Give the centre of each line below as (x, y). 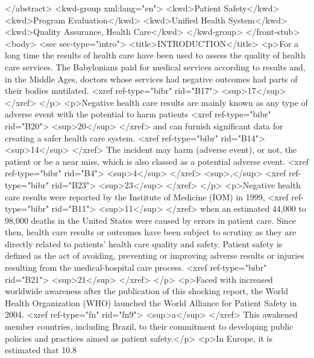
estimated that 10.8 (41, 350)
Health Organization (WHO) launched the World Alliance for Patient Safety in (151, 302)
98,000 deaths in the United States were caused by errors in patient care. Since (151, 220)
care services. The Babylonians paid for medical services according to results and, (155, 66)
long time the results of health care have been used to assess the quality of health (155, 55)
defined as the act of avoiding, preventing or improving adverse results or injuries (155, 255)
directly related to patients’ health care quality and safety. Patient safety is (144, 243)
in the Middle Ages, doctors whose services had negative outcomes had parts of (151, 79)
